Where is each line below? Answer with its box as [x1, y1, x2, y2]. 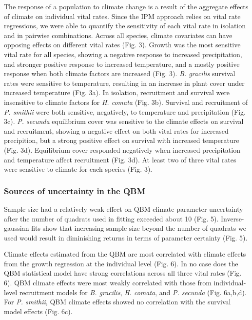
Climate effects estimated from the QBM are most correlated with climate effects [4, 249, 246, 259]
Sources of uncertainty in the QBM [4, 184, 146, 197]
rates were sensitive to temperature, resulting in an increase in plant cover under [4, 78, 245, 88]
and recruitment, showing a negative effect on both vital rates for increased [4, 125, 229, 136]
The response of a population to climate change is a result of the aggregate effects [4, 1, 249, 11]
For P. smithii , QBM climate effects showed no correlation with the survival [4, 297, 231, 307]
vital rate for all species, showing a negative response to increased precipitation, [4, 49, 242, 59]
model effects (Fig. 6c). [4, 306, 73, 316]
